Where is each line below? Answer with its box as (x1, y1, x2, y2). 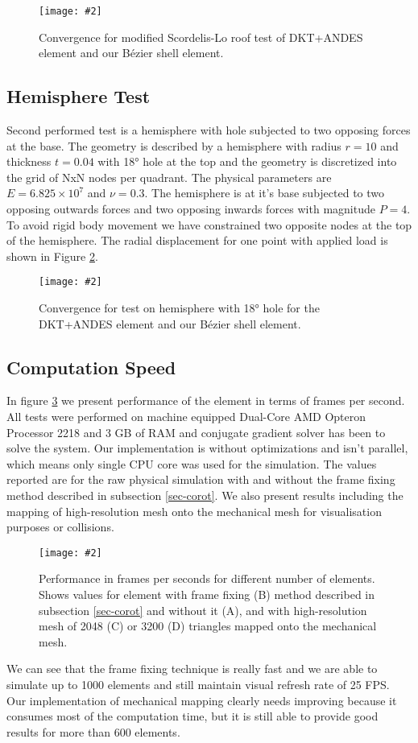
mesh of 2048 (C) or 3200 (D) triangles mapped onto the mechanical (39, 617, 377, 634)
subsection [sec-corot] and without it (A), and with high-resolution (39, 601, 367, 618)
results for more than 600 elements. (6, 723, 180, 740)
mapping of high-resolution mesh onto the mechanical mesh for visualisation (6, 502, 382, 519)
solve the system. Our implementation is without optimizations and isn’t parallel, (6, 440, 408, 456)
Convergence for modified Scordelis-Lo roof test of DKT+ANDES (39, 28, 363, 45)
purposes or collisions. (6, 518, 114, 535)
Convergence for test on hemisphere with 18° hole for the (39, 299, 320, 316)
